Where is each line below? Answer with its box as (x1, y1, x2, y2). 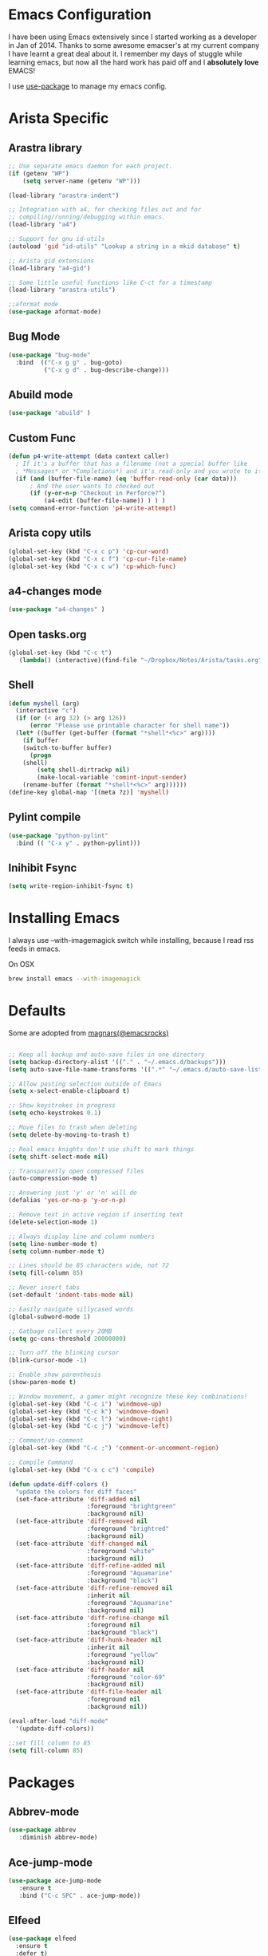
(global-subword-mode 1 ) (8, 1312, 91, 1321)
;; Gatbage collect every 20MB (8, 1327, 112, 1335)
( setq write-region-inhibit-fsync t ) (8, 882, 134, 890)
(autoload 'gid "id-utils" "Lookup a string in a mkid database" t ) (8, 242, 241, 250)
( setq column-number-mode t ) (8, 1247, 105, 1256)
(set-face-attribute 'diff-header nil (15, 1666, 145, 1674)
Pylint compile (8, 810, 81, 824)
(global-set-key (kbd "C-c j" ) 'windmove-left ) (8, 1422, 170, 1430)
